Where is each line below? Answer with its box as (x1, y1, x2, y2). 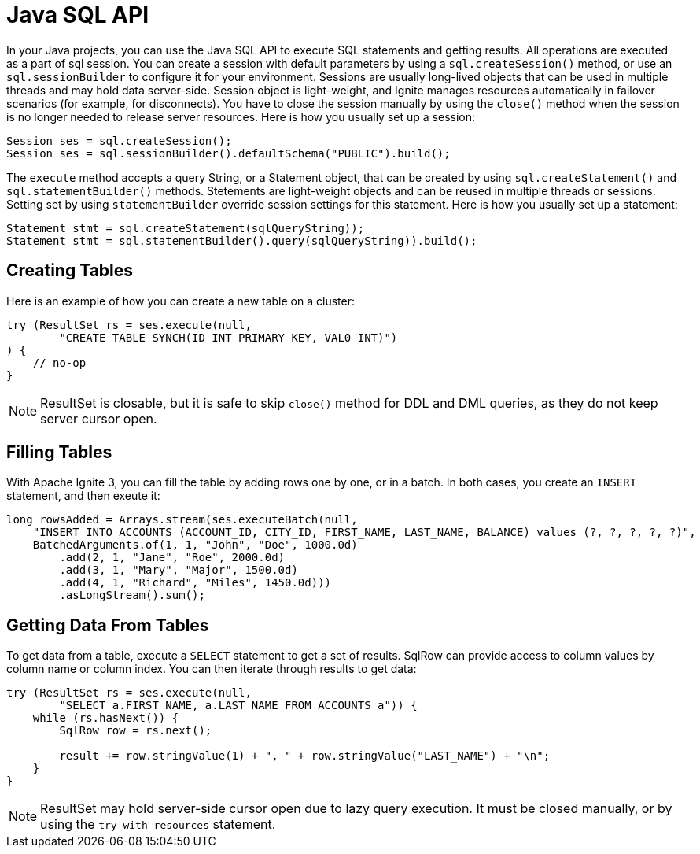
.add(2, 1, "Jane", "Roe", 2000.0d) (59, 551, 286, 564)
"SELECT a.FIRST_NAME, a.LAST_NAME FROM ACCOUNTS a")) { (59, 699, 418, 712)
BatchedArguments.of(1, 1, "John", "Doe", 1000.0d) (32, 538, 358, 552)
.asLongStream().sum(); (59, 589, 205, 602)
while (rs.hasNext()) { (32, 712, 179, 725)
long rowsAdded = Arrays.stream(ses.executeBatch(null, (6, 513, 358, 527)
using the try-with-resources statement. (40, 816, 276, 833)
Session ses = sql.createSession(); (6, 134, 232, 147)
